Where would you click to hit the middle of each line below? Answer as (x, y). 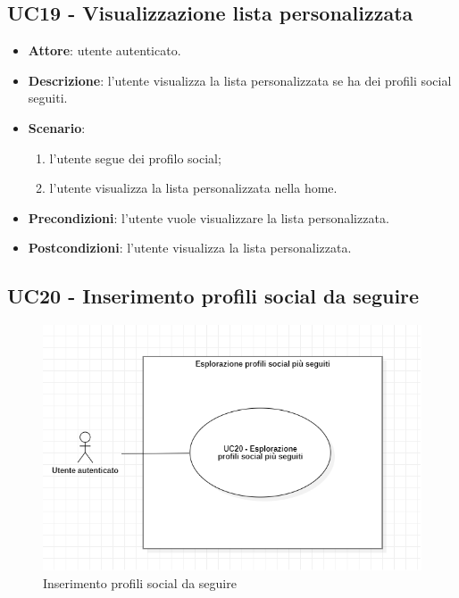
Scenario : (57, 127)
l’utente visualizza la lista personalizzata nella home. (193, 188)
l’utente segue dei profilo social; (135, 158)
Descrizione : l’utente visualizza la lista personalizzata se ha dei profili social (240, 80)
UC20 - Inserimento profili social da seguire (213, 296)
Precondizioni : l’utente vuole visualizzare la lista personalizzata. (209, 217)
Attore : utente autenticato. (104, 50)
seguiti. (48, 98)
